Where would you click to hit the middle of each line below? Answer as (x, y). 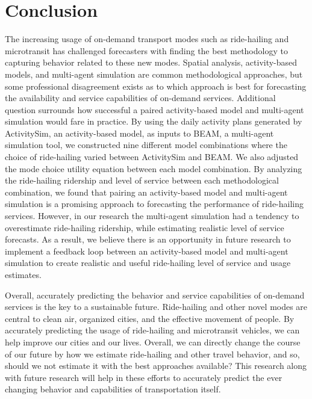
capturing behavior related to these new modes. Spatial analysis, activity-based (151, 62)
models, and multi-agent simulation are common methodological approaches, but (154, 74)
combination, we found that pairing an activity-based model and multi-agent (146, 192)
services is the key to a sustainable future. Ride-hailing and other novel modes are (156, 307)
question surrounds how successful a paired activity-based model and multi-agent (154, 109)
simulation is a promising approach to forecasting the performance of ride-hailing (154, 204)
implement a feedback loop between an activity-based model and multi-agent (147, 251)
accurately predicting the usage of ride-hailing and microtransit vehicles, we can (152, 330)
